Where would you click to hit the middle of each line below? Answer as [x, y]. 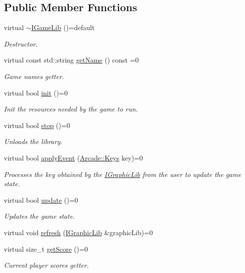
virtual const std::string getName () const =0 [71, 60]
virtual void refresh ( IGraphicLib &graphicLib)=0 [79, 232]
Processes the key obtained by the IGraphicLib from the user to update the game [122, 174]
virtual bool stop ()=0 [37, 125]
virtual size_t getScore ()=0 [46, 249]
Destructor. [21, 43]
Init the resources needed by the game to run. [71, 109]
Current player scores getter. [46, 265]
